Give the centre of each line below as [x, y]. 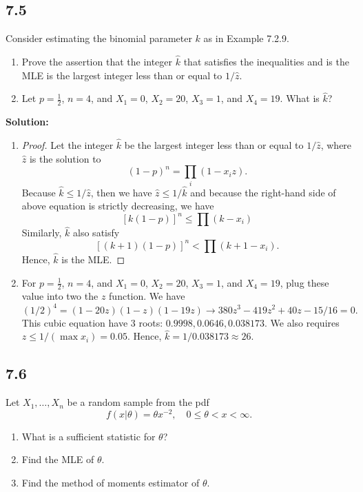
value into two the [60, 296]
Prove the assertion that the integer [97, 62]
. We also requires [302, 322]
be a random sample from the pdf [138, 402]
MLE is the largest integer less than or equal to [122, 75]
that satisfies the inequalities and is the [266, 62]
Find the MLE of [58, 459]
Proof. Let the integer [68, 145]
